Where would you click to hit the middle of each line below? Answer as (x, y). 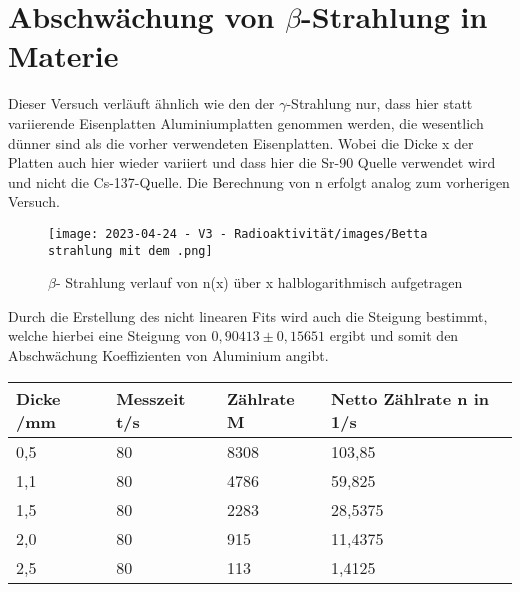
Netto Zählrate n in (410, 398)
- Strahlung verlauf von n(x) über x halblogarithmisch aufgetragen (259, 282)
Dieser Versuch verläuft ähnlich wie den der (141, 103)
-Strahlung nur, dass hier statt (379, 103)
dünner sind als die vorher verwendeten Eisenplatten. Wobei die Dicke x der (241, 142)
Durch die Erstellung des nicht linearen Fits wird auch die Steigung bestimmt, (248, 315)
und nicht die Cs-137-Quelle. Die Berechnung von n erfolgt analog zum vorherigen (259, 181)
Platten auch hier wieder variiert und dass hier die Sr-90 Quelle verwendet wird (252, 162)
